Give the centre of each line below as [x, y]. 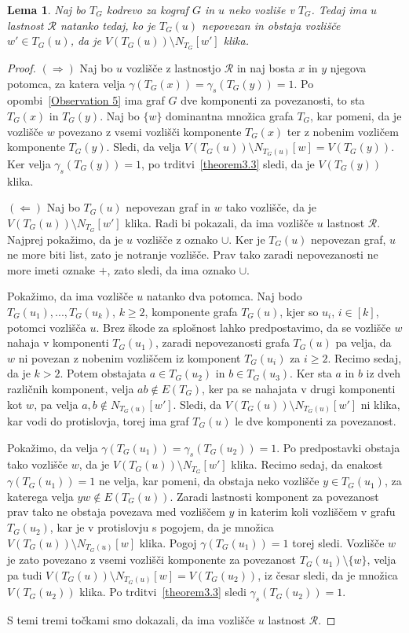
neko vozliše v [261, 9]
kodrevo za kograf [147, 9]
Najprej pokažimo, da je [65, 239]
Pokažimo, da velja [53, 447]
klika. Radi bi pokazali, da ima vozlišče [219, 222]
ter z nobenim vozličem [343, 131]
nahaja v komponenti [58, 342]
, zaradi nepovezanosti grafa [223, 342]
